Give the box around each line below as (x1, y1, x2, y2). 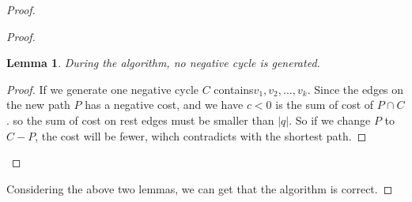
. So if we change (289, 111, 371, 128)
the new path (6, 96, 70, 113)
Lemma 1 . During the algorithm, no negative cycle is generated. (6, 54, 320, 71)
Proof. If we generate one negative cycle (6, 80, 198, 97)
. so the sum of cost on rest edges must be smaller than (6, 111, 274, 128)
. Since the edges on (307, 80, 404, 97)
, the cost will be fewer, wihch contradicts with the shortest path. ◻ (35, 127, 367, 144)
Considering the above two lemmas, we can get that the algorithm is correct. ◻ (6, 180, 393, 196)
